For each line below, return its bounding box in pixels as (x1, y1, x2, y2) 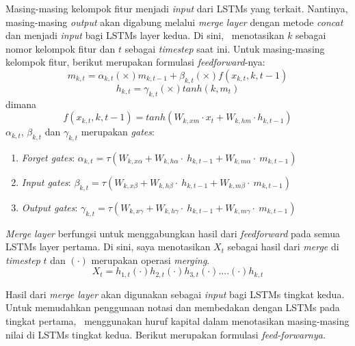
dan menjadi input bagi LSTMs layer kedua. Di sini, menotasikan (5, 28, 285, 42)
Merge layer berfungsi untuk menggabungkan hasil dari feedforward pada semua (5, 226, 341, 240)
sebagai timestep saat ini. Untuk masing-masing (124, 41, 325, 55)
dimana (5, 96, 37, 111)
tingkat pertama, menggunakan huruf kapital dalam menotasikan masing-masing (5, 313, 350, 328)
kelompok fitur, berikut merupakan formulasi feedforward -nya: (5, 55, 265, 69)
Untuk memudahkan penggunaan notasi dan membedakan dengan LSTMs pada (5, 300, 340, 315)
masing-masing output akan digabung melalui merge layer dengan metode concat (5, 14, 343, 29)
